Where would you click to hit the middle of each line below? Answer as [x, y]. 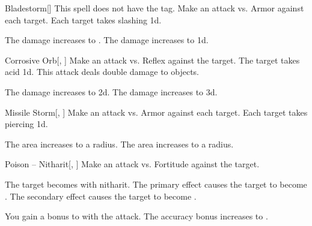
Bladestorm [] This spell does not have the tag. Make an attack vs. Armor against [154, 8]
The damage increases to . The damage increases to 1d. [107, 40]
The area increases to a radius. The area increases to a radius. [119, 144]
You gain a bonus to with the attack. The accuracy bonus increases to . [136, 216]
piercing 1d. [26, 124]
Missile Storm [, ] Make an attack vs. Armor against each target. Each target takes [156, 112]
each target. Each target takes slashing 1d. [83, 19]
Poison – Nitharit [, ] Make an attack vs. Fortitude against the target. [132, 164]
